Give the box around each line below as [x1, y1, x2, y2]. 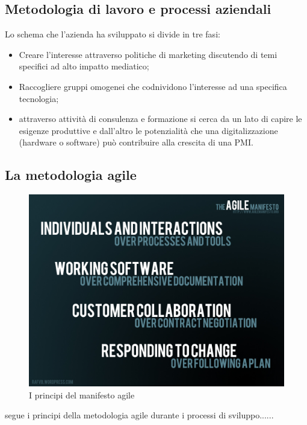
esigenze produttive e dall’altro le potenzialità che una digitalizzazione [19, 124, 278, 136]
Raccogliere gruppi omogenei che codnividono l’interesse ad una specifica [19, 80, 287, 92]
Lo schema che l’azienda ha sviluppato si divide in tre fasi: [5, 28, 220, 40]
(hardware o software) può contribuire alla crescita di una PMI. [19, 136, 253, 149]
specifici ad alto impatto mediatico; [19, 60, 149, 72]
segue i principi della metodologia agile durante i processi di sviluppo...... [5, 409, 274, 421]
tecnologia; [19, 92, 59, 104]
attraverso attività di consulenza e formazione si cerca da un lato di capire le [19, 112, 302, 125]
